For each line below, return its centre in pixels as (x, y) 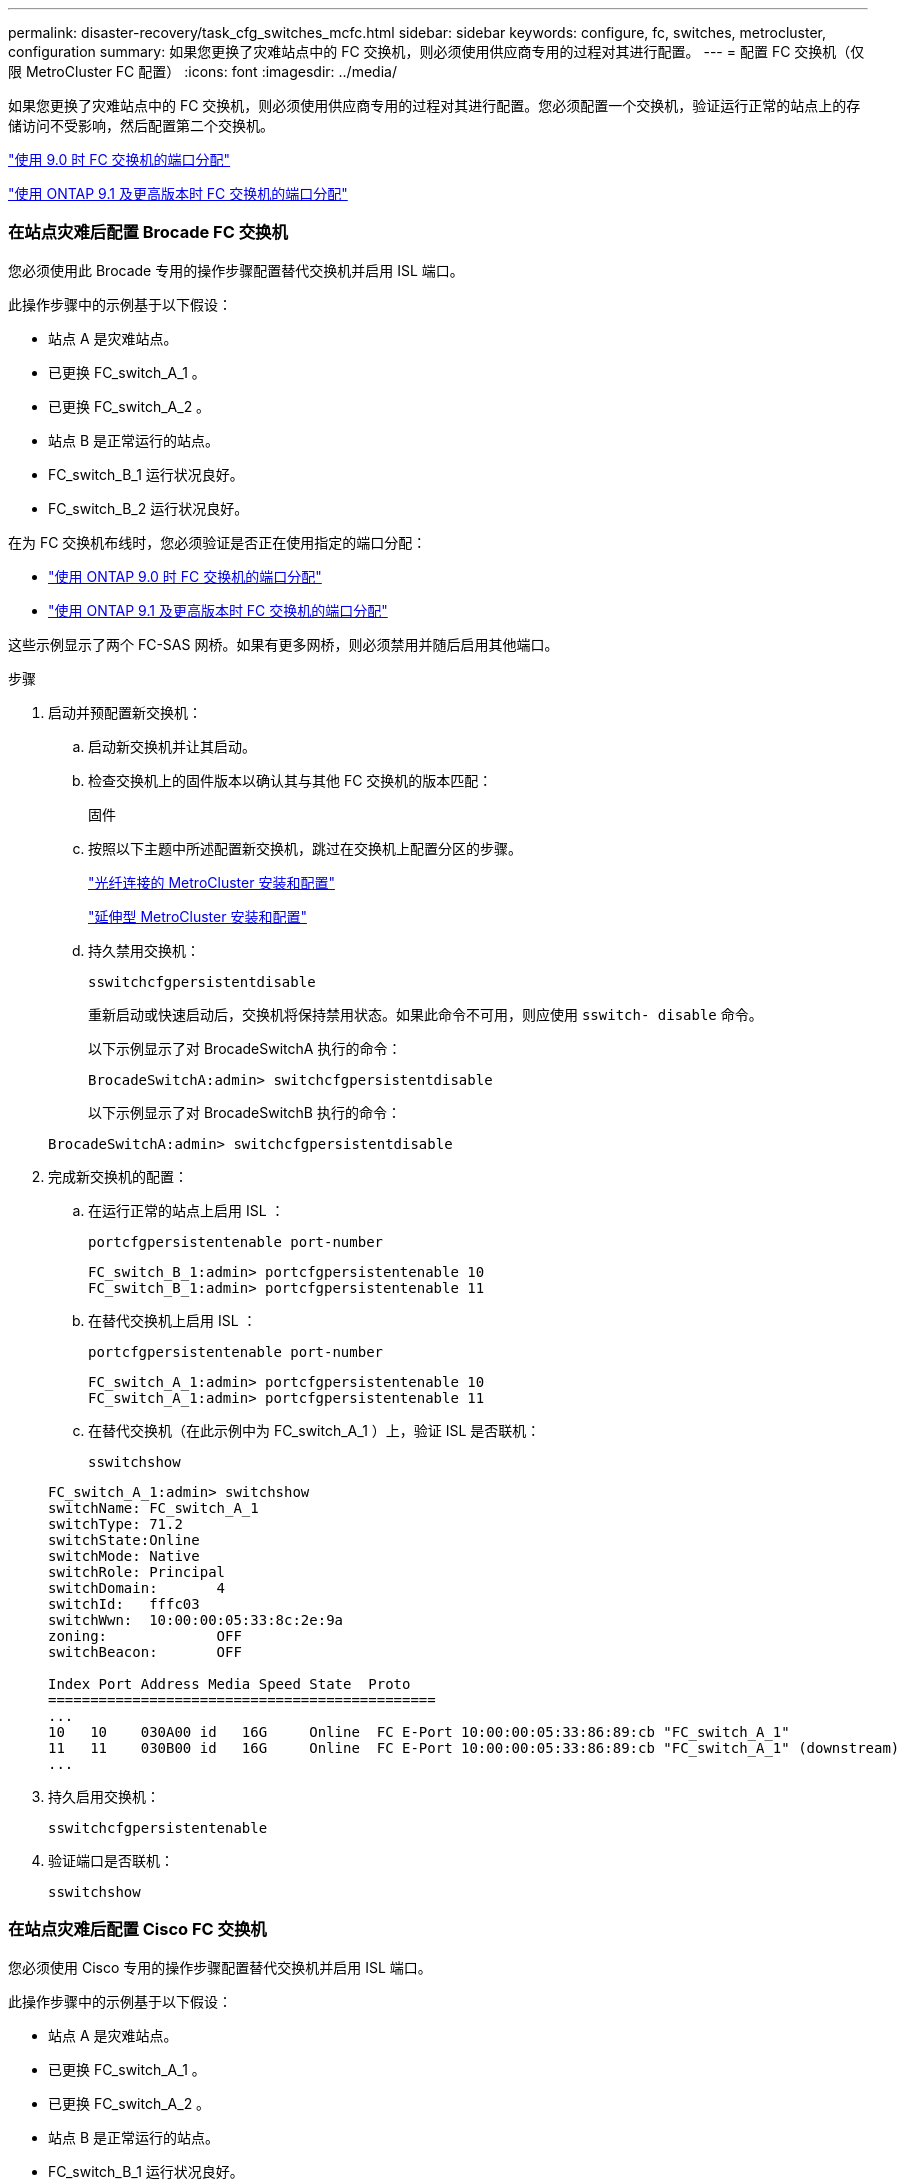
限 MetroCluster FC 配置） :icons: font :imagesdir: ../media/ (202, 71)
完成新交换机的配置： (118, 1176)
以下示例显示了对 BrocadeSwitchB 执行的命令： (244, 1112)
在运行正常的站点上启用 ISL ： (186, 1210)
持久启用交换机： (104, 1796)
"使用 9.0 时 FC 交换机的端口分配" (119, 159)
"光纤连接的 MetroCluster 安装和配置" (211, 882)
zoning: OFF (145, 1635)
